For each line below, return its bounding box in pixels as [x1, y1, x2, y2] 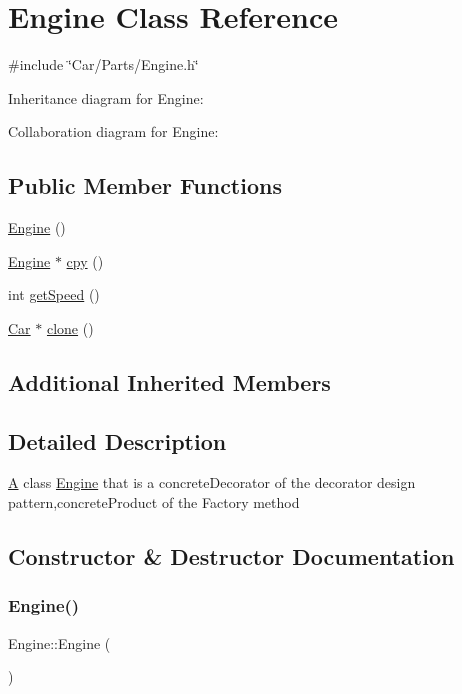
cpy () [66, 250, 104, 271]
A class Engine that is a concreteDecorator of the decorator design [8, 472, 416, 493]
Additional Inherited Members [8, 366, 331, 397]
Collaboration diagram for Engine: [8, 121, 219, 142]
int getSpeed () [8, 284, 100, 305]
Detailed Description [8, 425, 227, 456]
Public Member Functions [8, 170, 282, 201]
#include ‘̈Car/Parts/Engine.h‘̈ [8, 54, 199, 75]
